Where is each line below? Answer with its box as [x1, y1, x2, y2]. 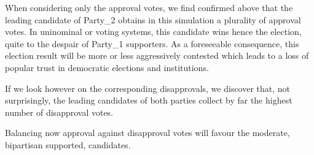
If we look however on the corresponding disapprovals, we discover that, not [5, 81, 291, 94]
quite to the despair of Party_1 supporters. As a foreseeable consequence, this [5, 37, 299, 50]
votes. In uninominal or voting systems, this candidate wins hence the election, [5, 25, 302, 38]
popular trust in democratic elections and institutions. [5, 61, 209, 74]
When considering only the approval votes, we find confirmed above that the [5, 1, 293, 13]
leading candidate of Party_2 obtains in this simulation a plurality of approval [5, 13, 301, 26]
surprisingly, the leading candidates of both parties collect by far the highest [5, 94, 292, 107]
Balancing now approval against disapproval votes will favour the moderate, [5, 126, 290, 139]
